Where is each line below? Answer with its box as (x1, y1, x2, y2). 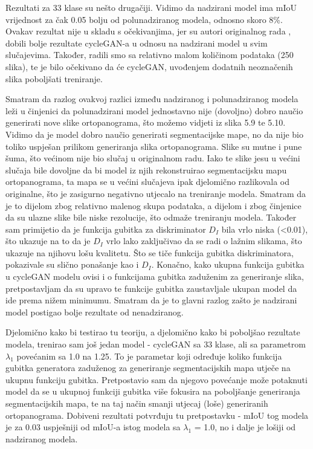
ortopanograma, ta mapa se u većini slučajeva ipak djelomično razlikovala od (5, 175, 290, 188)
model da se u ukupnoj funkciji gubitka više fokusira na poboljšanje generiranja (5, 385, 300, 398)
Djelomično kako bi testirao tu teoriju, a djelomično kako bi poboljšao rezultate (5, 326, 300, 338)
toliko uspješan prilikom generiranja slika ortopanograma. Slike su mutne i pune (5, 140, 302, 152)
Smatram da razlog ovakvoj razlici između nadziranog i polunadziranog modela (5, 92, 298, 105)
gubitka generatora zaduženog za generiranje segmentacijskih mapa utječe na (5, 361, 291, 374)
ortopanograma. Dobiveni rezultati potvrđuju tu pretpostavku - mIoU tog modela (5, 409, 309, 421)
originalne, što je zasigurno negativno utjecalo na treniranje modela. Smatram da (5, 187, 306, 199)
